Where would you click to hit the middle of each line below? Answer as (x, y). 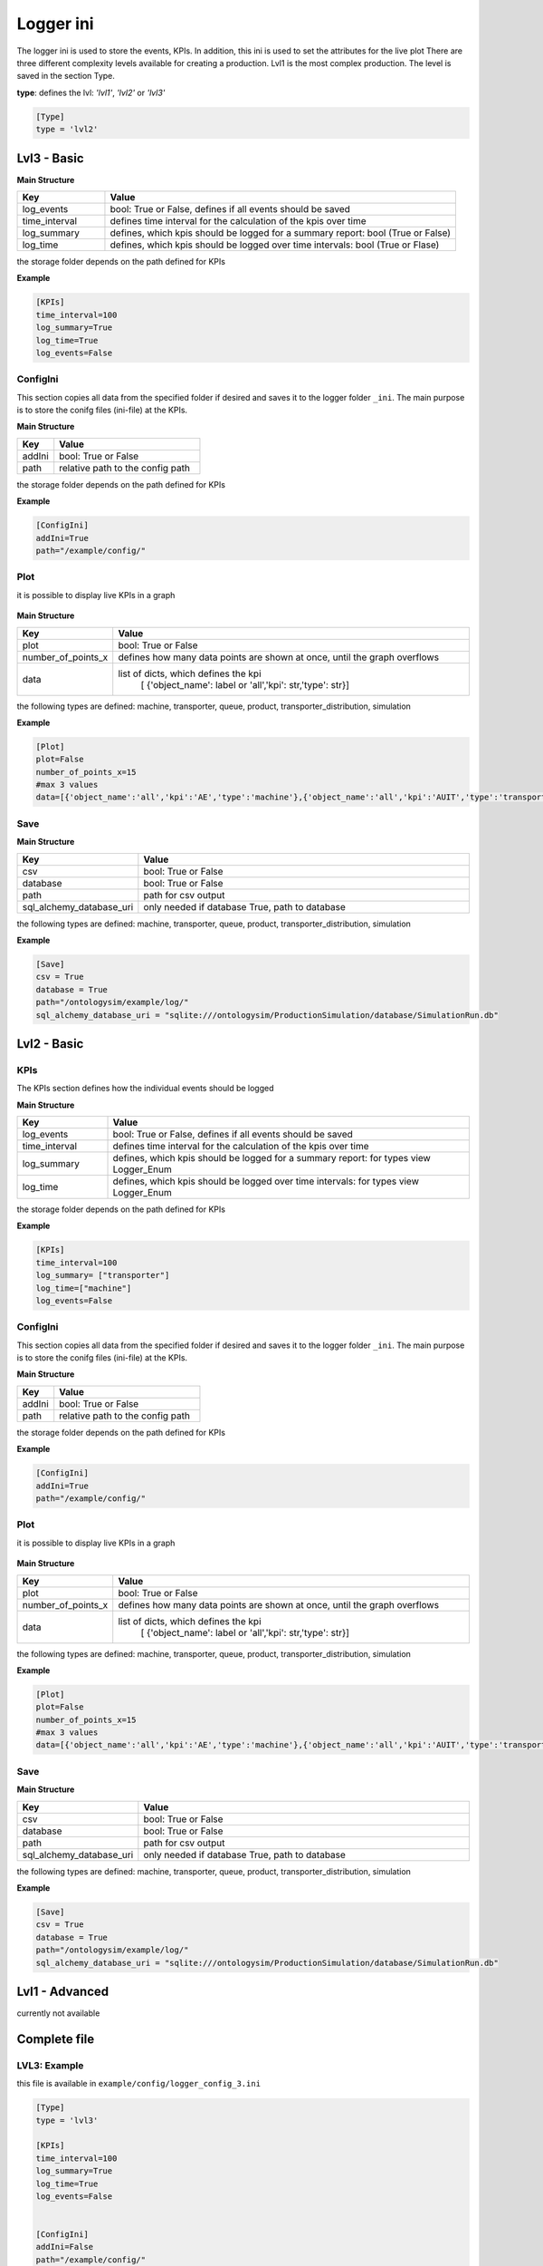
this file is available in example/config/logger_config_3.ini (139, 2084)
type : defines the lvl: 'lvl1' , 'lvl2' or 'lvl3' (91, 92)
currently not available (58, 2013)
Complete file (56, 2039)
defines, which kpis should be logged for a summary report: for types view (272, 1158)
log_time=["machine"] (84, 1288)
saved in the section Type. (66, 76)
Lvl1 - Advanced (63, 1991)
